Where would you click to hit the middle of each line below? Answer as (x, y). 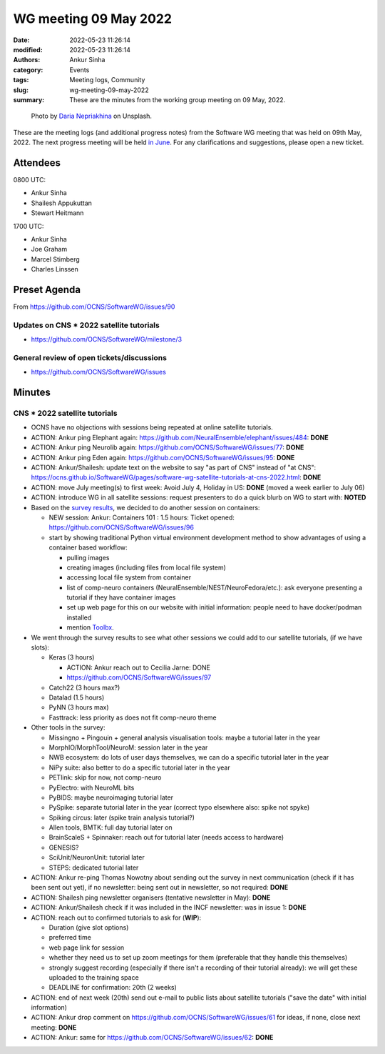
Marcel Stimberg (55, 259)
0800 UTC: (30, 179)
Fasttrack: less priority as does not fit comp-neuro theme (133, 717)
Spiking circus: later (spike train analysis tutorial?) (122, 817)
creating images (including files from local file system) (146, 567)
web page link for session (87, 948)
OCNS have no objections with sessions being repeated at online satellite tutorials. (152, 427)
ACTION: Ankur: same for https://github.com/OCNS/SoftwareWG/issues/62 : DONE (152, 1038)
